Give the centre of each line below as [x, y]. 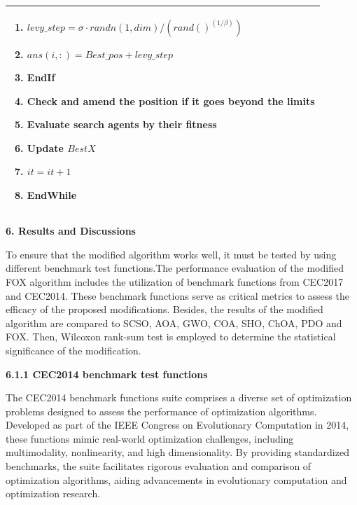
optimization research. [53, 493]
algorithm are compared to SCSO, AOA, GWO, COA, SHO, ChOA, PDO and [174, 323]
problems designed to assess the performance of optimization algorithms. [161, 411]
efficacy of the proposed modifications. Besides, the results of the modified [164, 309]
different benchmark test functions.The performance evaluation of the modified [175, 268]
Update [45, 147]
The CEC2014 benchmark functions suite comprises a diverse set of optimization [179, 397]
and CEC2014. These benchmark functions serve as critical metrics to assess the [177, 295]
